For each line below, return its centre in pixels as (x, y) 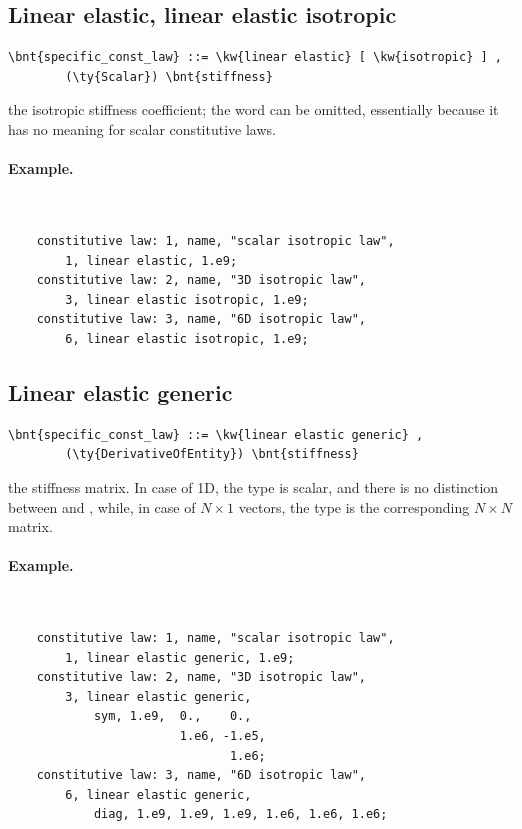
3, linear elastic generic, (158, 696)
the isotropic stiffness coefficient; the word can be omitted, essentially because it (253, 109)
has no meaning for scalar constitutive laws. (142, 128)
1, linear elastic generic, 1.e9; (180, 657)
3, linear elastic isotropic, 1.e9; (187, 299)
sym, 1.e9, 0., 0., (172, 716)
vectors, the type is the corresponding (354, 506)
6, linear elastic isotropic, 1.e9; (187, 338)
